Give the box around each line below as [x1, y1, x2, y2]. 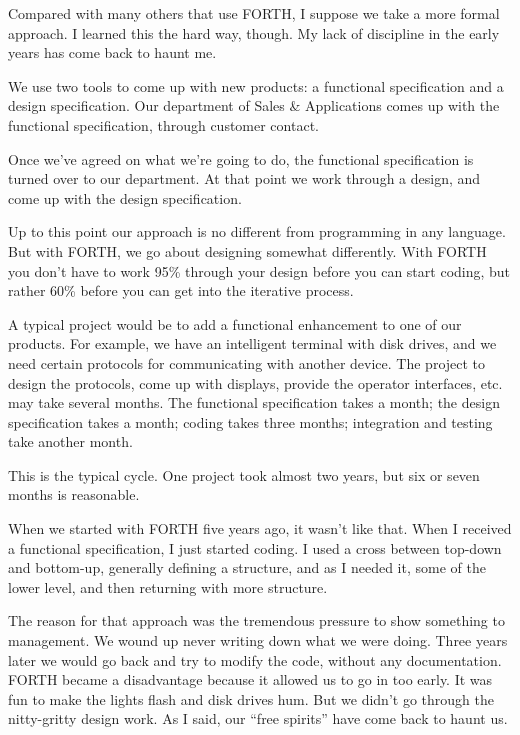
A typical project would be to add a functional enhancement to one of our [8, 313, 462, 334]
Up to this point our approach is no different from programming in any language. [8, 221, 506, 242]
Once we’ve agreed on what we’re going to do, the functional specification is [8, 148, 474, 169]
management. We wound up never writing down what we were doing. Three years [8, 630, 508, 651]
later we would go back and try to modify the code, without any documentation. [8, 649, 502, 670]
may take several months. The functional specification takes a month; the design [8, 392, 500, 413]
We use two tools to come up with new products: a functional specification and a [8, 75, 504, 96]
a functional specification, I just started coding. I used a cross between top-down [8, 537, 502, 558]
